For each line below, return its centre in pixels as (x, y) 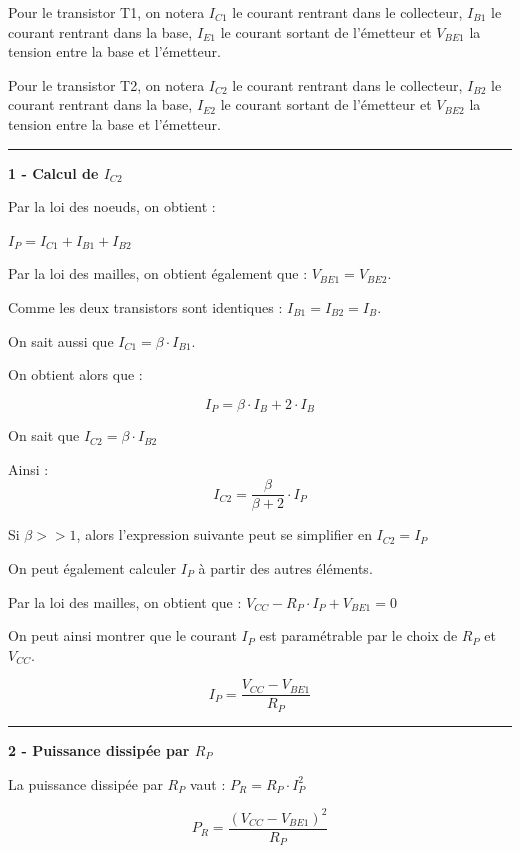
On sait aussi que (61, 340)
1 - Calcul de (53, 172)
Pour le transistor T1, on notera (106, 12)
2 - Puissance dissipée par (99, 749)
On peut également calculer (92, 568)
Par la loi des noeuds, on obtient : (112, 206)
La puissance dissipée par (85, 783)
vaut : (207, 783)
